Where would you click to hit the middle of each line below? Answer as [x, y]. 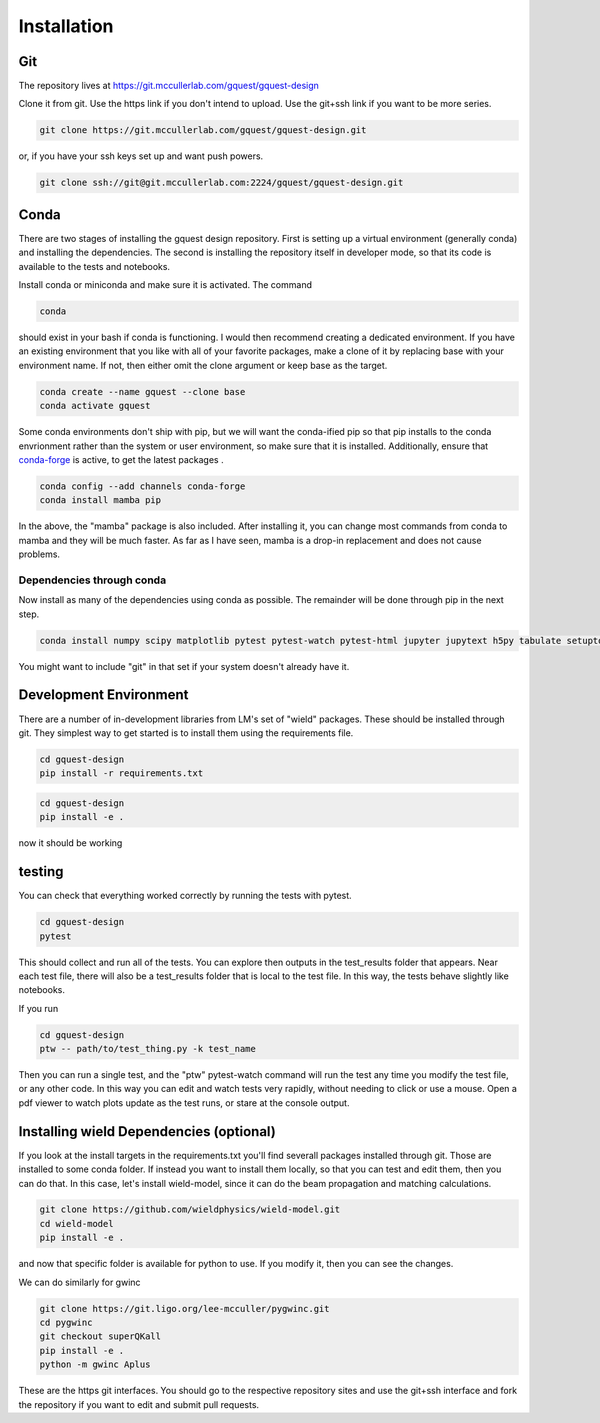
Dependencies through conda [92, 580]
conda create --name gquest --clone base [142, 391]
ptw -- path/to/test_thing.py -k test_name [148, 1049]
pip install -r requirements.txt [121, 773]
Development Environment [103, 695]
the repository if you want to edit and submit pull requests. [139, 1404]
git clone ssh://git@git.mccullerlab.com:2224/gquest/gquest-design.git [221, 183]
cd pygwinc [66, 1323]
